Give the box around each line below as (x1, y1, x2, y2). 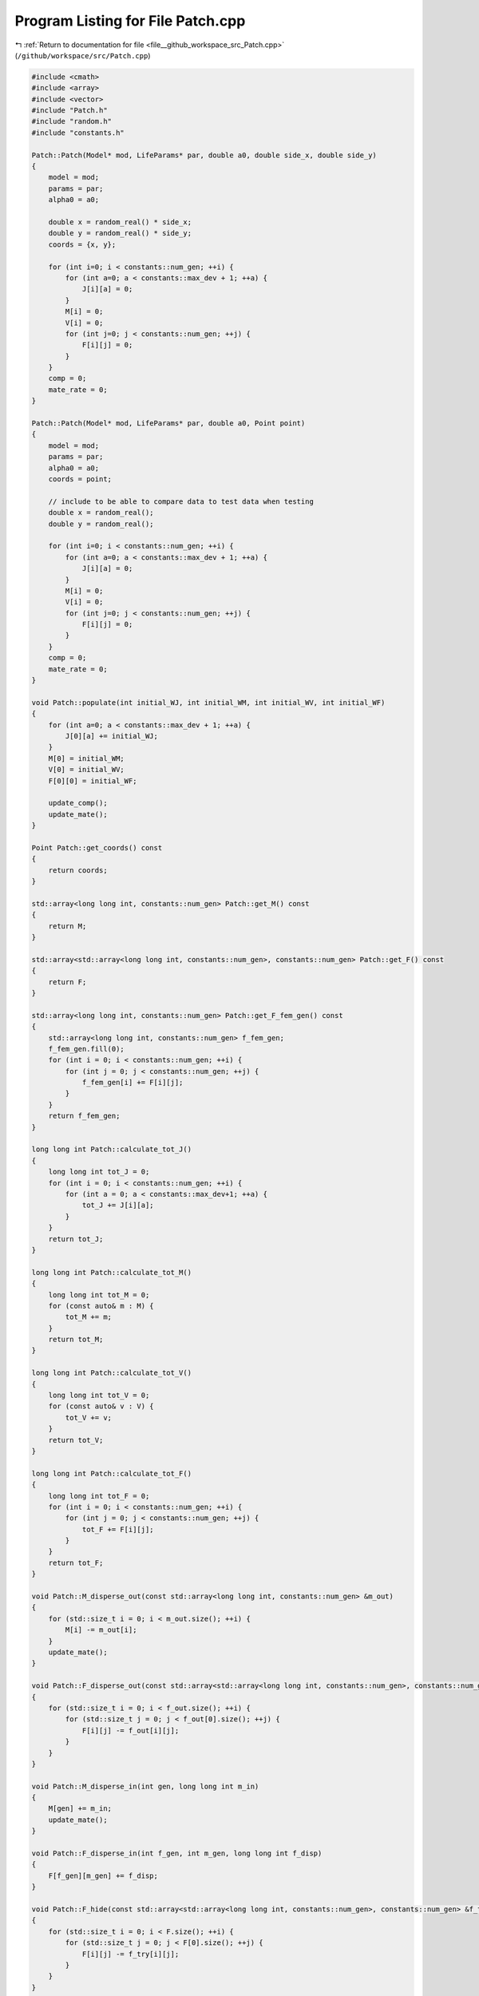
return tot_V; (48, 1436, 104, 1444)
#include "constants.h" (31, 128, 125, 137)
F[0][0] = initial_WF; (48, 776, 137, 786)
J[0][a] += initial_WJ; (65, 731, 159, 740)
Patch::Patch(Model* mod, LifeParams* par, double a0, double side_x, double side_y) (31, 150, 377, 160)
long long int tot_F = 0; (48, 1491, 150, 1500)
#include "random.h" (31, 117, 112, 126)
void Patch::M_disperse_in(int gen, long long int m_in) (31, 1781, 259, 1791)
